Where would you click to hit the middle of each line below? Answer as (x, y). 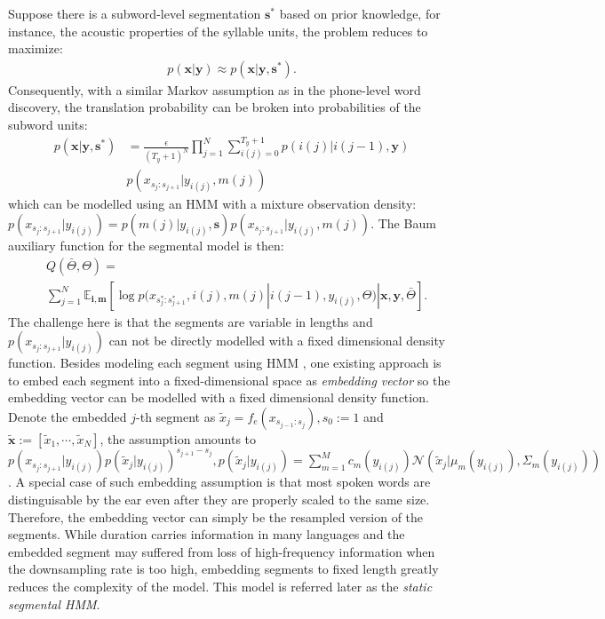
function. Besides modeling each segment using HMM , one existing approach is (225, 363)
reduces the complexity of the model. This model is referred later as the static (220, 586)
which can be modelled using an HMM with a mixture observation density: (212, 204)
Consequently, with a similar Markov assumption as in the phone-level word (215, 89)
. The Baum (403, 222)
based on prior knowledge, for (360, 13)
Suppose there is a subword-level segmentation (135, 13)
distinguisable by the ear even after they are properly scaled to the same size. (219, 500)
